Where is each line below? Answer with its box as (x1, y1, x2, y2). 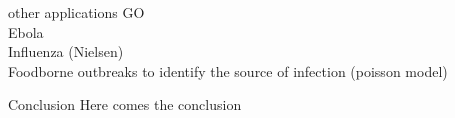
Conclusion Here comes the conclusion (8, 94, 242, 115)
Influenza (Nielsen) (8, 41, 124, 62)
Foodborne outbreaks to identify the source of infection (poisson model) (8, 60, 448, 81)
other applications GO (8, 2, 145, 22)
